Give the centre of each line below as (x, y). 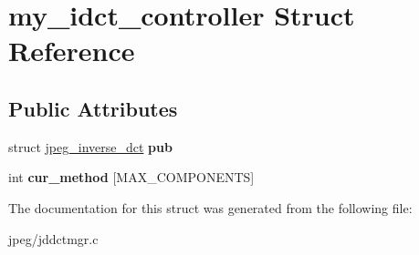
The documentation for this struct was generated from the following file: (210, 207)
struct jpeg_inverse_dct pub (90, 146)
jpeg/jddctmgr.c (53, 238)
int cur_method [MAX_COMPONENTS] (131, 177)
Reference (72, 51)
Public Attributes (93, 108)
